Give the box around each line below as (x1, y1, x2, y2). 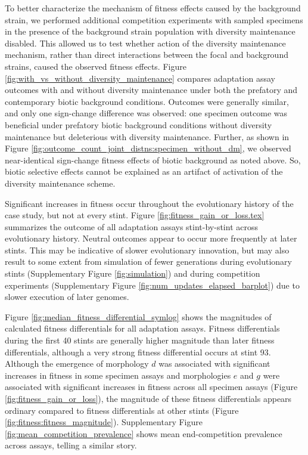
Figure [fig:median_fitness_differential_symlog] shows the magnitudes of (5, 310, 272, 323)
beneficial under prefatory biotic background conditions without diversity (5, 118, 272, 131)
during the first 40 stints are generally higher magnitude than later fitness (5, 334, 275, 346)
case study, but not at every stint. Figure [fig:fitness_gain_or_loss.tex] (5, 209, 265, 221)
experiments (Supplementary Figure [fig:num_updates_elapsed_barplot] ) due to (5, 278, 300, 291)
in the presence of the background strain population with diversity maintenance (5, 25, 295, 38)
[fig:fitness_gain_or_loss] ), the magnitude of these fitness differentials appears (5, 392, 292, 404)
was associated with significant (158, 357, 270, 370)
